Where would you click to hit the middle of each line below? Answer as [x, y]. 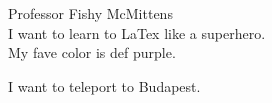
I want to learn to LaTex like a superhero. [137, 32]
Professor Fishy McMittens [90, 13]
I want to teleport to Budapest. [104, 85]
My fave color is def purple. [92, 52]
